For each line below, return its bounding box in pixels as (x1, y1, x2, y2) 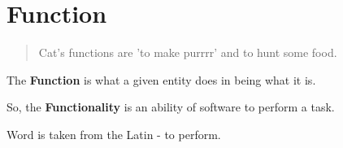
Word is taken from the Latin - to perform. (7, 125, 221, 142)
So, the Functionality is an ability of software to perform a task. (7, 98, 335, 115)
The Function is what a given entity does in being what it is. (7, 71, 316, 88)
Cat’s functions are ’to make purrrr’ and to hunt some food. (38, 44, 337, 61)
